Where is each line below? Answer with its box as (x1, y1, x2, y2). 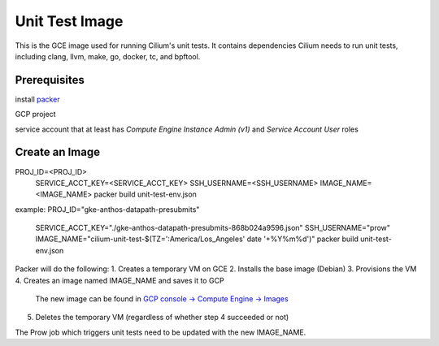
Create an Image (15, 145, 101, 159)
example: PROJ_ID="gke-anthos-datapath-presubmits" (15, 204, 200, 214)
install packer (15, 94, 60, 104)
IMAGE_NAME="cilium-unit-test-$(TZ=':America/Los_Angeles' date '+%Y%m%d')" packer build (35, 234, 359, 244)
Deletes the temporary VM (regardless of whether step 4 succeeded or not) (35, 313, 289, 322)
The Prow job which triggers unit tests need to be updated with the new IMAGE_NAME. (15, 327, 306, 337)
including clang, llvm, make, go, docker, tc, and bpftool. (15, 51, 201, 61)
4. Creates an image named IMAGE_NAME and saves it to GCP (15, 275, 224, 285)
